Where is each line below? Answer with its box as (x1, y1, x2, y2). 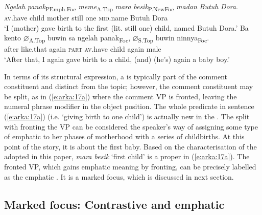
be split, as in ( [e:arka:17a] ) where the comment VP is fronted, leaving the (4, 91, 237, 101)
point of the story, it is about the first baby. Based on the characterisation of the (4, 141, 257, 152)
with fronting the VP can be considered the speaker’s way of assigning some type (4, 121, 258, 132)
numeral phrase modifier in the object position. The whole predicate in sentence (4, 101, 254, 112)
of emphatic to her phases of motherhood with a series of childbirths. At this (4, 131, 245, 142)
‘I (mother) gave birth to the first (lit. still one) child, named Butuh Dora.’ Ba (4, 22, 249, 33)
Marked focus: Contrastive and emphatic (4, 196, 225, 212)
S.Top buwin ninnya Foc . (138, 32, 209, 45)
